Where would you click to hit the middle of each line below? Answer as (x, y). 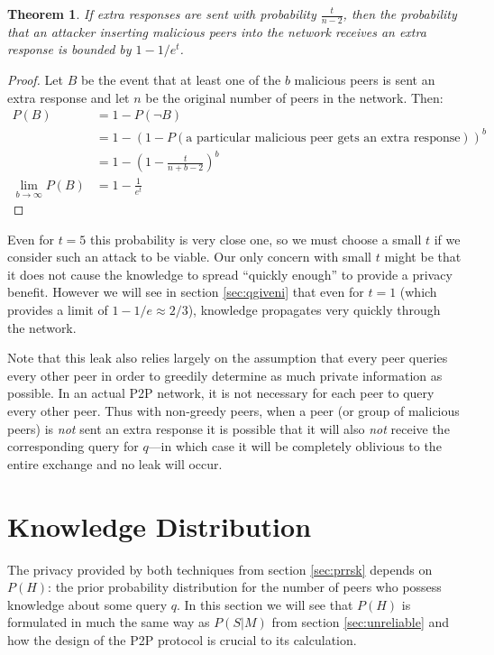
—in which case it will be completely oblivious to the (295, 446)
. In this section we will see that (265, 604)
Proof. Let (35, 80)
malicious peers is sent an (365, 80)
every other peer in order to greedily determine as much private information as (225, 375)
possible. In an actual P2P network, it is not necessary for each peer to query (221, 393)
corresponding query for (73, 446)
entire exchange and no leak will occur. (115, 463)
